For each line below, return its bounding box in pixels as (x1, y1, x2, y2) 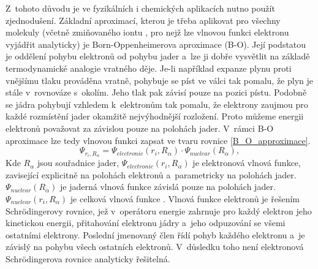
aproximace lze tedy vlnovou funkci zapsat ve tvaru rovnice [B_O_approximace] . (6, 134, 311, 146)
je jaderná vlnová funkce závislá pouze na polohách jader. (60, 180, 276, 193)
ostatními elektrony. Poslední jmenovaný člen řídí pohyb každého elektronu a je (6, 228, 305, 241)
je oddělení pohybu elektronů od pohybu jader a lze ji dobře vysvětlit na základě (6, 50, 310, 63)
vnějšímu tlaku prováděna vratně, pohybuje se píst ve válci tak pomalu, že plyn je (6, 74, 313, 86)
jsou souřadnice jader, (37, 156, 119, 169)
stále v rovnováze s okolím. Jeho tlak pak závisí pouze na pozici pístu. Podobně (6, 86, 307, 99)
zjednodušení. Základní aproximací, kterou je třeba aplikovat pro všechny (6, 13, 281, 26)
